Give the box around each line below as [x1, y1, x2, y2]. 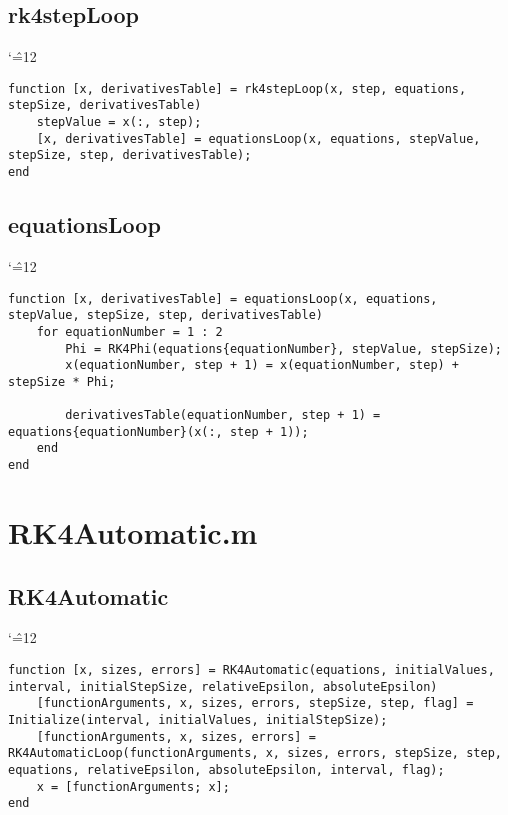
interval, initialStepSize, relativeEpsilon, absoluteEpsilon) [8, 679, 438, 694]
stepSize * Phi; [8, 374, 116, 389]
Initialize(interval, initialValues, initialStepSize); [8, 712, 388, 727]
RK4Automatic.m [8, 511, 258, 552]
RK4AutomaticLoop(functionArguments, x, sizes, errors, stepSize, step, [8, 746, 502, 761]
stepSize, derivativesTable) [8, 98, 202, 113]
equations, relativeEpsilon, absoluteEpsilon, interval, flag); [8, 762, 445, 777]
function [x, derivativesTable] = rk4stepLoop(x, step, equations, [8, 81, 467, 96]
